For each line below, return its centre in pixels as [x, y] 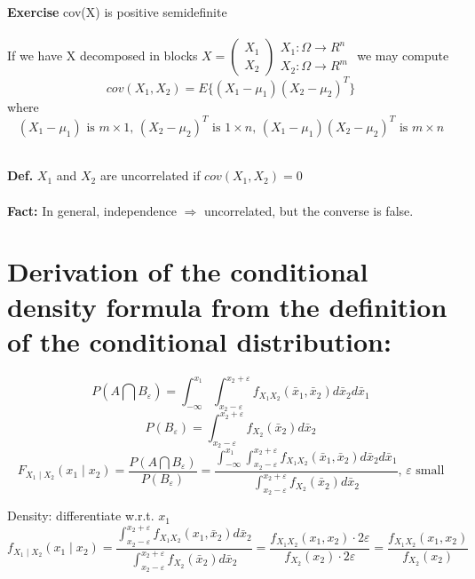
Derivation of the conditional [188, 271]
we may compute [403, 56]
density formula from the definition [227, 306]
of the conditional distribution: [199, 341]
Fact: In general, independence [92, 210]
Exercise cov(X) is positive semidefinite [117, 12]
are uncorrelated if [150, 175]
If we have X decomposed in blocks [103, 56]
